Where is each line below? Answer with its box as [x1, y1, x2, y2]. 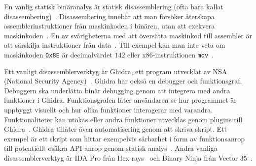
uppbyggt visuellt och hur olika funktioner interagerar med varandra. [4, 105, 213, 114]
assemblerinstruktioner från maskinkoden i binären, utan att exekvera [4, 21, 215, 31]
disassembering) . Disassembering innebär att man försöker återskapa [4, 11, 215, 21]
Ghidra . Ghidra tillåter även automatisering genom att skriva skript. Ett [4, 124, 227, 134]
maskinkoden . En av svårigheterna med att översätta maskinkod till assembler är [4, 30, 252, 40]
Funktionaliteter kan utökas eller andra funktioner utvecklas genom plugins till [4, 114, 243, 124]
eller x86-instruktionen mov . [127, 49, 214, 59]
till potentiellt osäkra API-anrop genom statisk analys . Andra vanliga [4, 143, 218, 153]
